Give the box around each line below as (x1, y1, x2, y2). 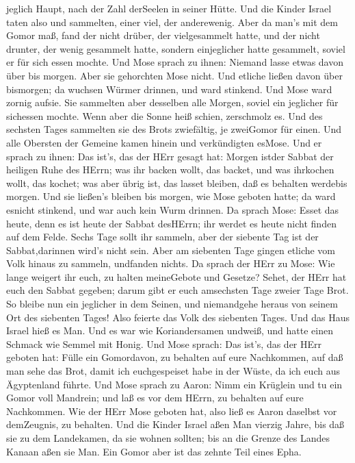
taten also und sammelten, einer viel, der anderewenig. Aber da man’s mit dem (6, 14, 338, 29)
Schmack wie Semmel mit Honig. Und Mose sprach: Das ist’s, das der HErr (6, 336, 322, 351)
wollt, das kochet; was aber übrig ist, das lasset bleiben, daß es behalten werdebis (6, 175, 347, 190)
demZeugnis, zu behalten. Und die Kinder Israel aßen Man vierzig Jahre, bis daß (6, 417, 345, 431)
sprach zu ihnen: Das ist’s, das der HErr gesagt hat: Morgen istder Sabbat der (6, 149, 334, 163)
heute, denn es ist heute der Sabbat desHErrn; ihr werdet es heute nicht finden (6, 216, 337, 230)
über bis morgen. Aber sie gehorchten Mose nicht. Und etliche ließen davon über (6, 68, 343, 82)
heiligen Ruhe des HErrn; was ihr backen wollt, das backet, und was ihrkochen (6, 162, 334, 177)
